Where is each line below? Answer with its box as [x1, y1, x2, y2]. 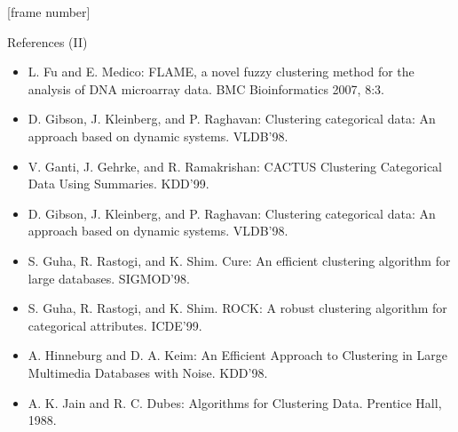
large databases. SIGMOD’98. [28, 268, 190, 287]
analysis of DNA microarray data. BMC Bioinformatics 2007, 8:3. [28, 79, 384, 98]
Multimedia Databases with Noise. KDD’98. [28, 363, 268, 381]
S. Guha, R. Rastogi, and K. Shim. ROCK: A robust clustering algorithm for [28, 299, 447, 317]
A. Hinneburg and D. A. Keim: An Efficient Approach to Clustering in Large [28, 346, 447, 364]
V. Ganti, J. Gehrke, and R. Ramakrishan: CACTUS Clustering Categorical [28, 156, 443, 175]
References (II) [7, 32, 88, 51]
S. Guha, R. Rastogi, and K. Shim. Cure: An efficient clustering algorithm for [28, 251, 451, 269]
